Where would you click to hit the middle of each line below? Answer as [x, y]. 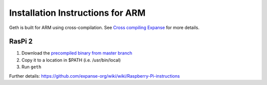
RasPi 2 [21, 42]
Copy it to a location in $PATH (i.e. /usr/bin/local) [71, 60]
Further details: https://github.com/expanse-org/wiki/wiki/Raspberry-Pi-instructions [94, 76]
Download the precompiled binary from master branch [77, 53]
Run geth [31, 67]
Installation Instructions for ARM [77, 13]
